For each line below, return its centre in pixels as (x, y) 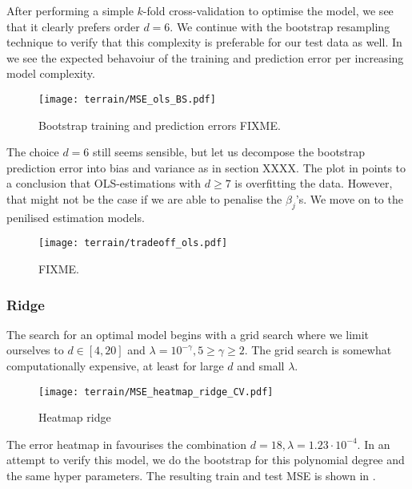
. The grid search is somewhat (318, 350)
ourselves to (35, 350)
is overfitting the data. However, (314, 183)
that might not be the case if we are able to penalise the (144, 199)
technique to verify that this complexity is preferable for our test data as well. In (204, 42)
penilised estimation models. (76, 217)
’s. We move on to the (349, 199)
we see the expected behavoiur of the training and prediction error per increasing (205, 57)
